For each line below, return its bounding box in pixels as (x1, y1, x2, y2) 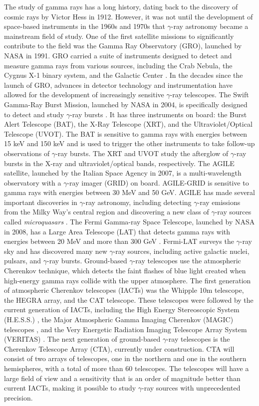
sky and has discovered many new (4, 245, 107, 256)
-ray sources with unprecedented (141, 383, 241, 393)
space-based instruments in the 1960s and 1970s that (4, 21, 165, 31)
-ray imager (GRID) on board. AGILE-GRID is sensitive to (67, 177, 249, 188)
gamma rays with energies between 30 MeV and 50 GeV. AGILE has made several (4, 187, 255, 198)
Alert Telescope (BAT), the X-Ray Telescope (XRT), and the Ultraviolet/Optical (4, 119, 253, 129)
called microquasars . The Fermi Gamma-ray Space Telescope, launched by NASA (4, 216, 255, 227)
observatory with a (4, 177, 61, 188)
